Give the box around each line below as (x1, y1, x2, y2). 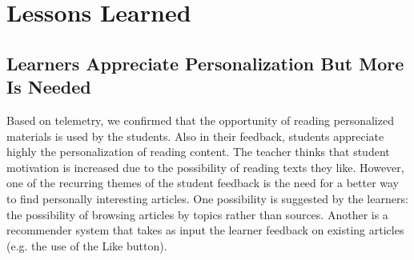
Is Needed (6, 74, 91, 99)
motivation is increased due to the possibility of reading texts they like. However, (6, 158, 404, 175)
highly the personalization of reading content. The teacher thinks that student (6, 143, 390, 160)
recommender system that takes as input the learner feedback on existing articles (6, 222, 404, 238)
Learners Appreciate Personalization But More (6, 50, 404, 75)
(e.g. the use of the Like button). (6, 237, 167, 254)
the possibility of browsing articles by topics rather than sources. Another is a (6, 206, 388, 222)
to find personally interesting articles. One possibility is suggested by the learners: (6, 190, 408, 206)
